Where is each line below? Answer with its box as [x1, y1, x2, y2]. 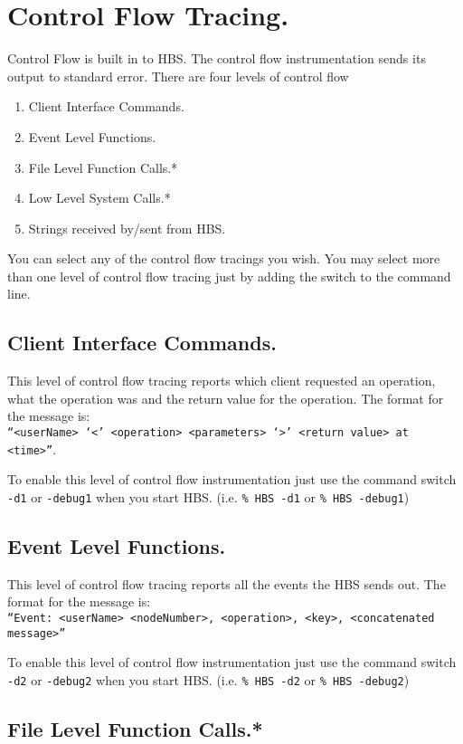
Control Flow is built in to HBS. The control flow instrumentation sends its [7, 49, 426, 68]
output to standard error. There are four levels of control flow [7, 66, 349, 85]
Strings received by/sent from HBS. [28, 218, 226, 237]
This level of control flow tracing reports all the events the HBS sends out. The [7, 574, 446, 593]
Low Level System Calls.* [28, 188, 171, 207]
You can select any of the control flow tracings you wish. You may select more [7, 249, 440, 268]
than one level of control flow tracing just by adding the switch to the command [7, 266, 451, 285]
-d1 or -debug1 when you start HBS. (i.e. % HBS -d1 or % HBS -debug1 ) [7, 487, 410, 506]
